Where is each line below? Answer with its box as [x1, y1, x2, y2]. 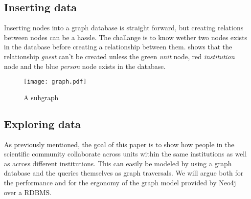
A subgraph [23, 92, 59, 102]
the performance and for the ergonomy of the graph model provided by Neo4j [4, 177, 236, 187]
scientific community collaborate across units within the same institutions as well [4, 149, 247, 159]
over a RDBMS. [4, 187, 52, 197]
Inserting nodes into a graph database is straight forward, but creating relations [4, 22, 244, 33]
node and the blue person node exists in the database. [4, 61, 166, 71]
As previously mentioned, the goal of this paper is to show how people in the [4, 139, 234, 149]
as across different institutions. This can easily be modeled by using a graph [4, 158, 232, 168]
